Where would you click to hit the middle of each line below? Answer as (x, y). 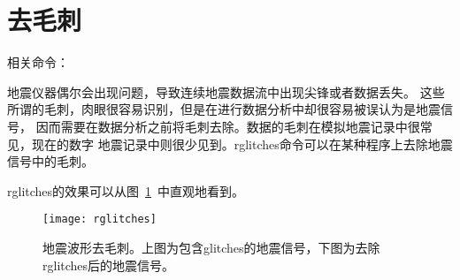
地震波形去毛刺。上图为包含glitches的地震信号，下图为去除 (211, 247)
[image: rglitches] (100, 219)
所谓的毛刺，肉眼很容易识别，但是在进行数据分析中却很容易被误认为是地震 (224, 109)
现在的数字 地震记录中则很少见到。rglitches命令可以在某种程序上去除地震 (242, 144)
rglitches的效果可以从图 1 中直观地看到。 (126, 190)
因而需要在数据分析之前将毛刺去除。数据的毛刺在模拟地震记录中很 (228, 126)
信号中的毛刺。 (50, 161)
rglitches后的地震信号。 (109, 265)
